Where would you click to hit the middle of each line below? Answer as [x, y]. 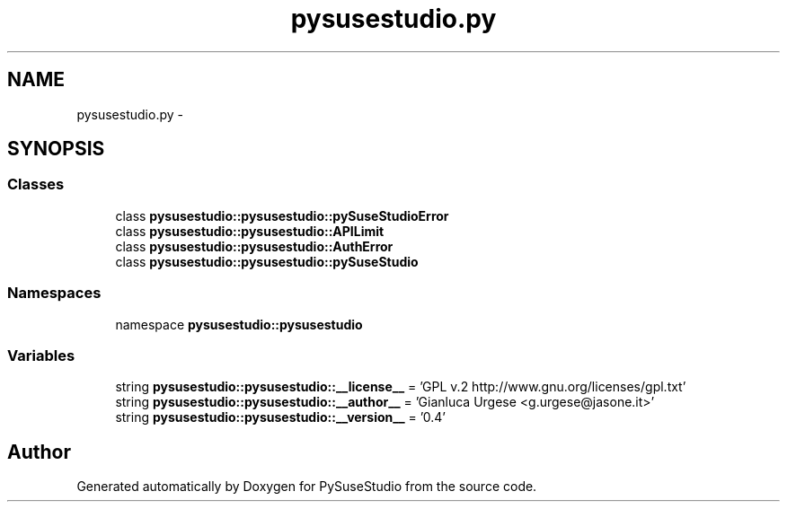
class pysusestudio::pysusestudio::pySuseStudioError [282, 215]
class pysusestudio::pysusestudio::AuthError [254, 246]
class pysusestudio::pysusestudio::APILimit [250, 231]
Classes [36, 184]
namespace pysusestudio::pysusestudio [239, 324]
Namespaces [54, 293]
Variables [41, 355]
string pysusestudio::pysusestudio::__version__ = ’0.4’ [280, 417]
